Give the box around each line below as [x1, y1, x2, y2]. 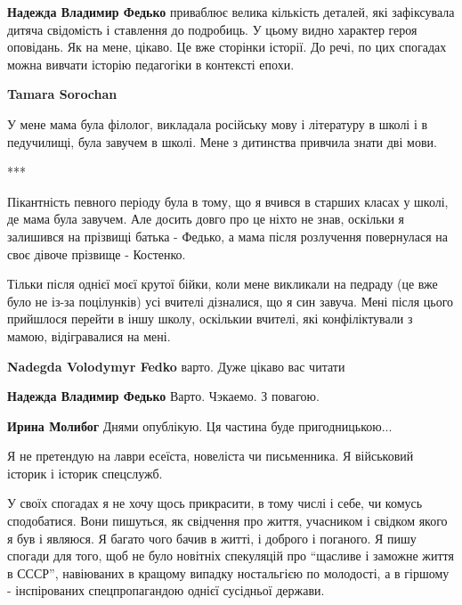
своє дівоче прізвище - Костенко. [7, 244, 186, 263]
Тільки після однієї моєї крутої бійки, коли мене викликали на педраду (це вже [7, 274, 438, 293]
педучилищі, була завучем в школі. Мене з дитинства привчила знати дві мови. [7, 132, 437, 151]
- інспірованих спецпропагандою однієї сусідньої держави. [7, 581, 325, 600]
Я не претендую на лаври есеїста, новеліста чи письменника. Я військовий [7, 446, 414, 465]
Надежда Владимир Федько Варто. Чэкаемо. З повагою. [7, 387, 320, 405]
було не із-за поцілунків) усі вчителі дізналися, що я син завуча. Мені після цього [7, 291, 454, 310]
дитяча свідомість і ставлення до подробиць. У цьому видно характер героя [7, 20, 417, 38]
